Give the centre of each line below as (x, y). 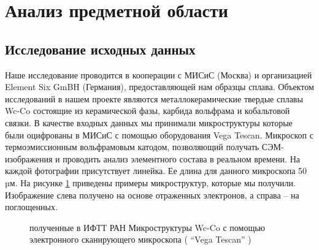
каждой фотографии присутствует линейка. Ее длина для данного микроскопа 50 (156, 171)
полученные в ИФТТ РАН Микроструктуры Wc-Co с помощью (148, 227)
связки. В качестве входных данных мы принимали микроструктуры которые (149, 122)
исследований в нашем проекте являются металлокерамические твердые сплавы (154, 98)
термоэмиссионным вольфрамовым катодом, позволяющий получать (132, 147)
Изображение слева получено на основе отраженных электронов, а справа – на (152, 195)
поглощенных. (31, 207)
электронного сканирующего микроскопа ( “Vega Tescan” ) (140, 239)
